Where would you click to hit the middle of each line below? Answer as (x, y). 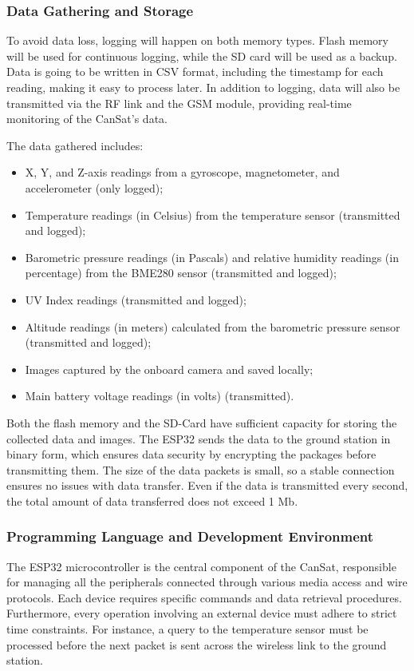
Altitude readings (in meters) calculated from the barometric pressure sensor (213, 326)
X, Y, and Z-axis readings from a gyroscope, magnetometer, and (182, 172)
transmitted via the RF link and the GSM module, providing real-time (179, 103)
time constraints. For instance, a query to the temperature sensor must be (187, 629)
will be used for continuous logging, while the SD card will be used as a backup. (202, 56)
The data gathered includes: (75, 145)
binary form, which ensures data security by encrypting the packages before (191, 454)
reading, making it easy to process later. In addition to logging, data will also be (203, 87)
